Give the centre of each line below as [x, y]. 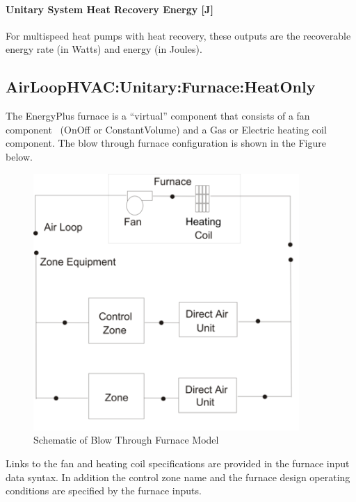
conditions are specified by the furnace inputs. [104, 491]
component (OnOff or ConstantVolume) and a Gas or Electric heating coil [166, 129]
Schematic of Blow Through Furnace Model [126, 440]
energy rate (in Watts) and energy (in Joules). [104, 49]
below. [19, 156]
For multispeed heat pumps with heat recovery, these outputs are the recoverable [178, 35]
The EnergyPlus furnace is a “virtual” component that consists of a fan [158, 116]
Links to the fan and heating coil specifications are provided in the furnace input [178, 463]
